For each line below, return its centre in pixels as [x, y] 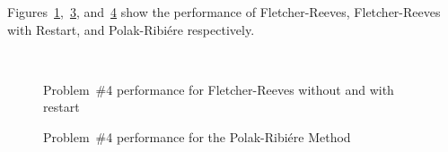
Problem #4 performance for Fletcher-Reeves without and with [219, 89]
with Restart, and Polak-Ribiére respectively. [131, 29]
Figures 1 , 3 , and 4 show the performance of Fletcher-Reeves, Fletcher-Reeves [224, 12]
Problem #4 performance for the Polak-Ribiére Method [197, 136]
